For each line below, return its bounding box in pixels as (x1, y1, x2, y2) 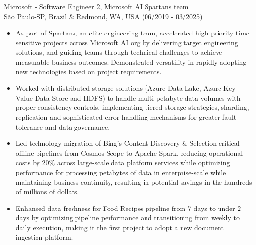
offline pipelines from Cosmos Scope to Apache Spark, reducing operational (15, 147, 243, 158)
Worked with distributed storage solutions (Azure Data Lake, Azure (15, 83, 221, 93)
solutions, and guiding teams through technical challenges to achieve (15, 47, 222, 57)
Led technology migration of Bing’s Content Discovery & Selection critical (15, 138, 240, 148)
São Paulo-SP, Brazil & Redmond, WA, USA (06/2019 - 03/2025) (4, 11, 203, 21)
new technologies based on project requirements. (15, 66, 162, 76)
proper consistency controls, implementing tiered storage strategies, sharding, (15, 102, 249, 112)
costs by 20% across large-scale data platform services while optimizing (15, 157, 230, 168)
